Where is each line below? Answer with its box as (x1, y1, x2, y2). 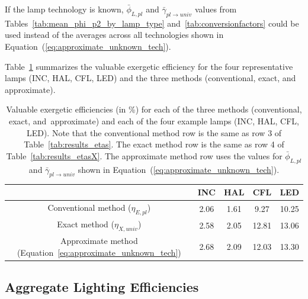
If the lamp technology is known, (5, 3, 124, 15)
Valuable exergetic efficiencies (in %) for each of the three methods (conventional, (6, 103, 302, 115)
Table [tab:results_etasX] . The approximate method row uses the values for (6, 149, 283, 162)
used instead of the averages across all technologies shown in (5, 28, 224, 41)
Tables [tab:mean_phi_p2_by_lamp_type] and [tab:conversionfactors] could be (5, 17, 299, 29)
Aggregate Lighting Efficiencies (5, 278, 199, 296)
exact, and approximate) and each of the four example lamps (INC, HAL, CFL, (9, 114, 299, 127)
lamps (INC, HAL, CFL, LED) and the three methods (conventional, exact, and (5, 72, 296, 84)
